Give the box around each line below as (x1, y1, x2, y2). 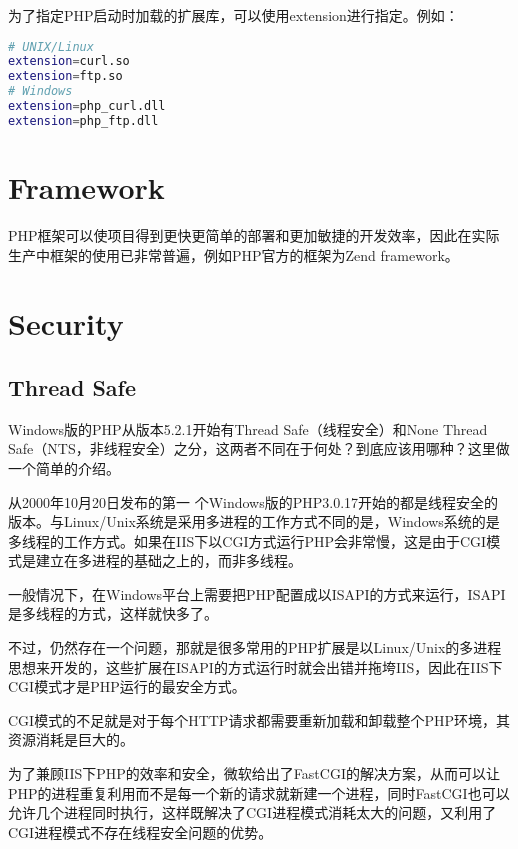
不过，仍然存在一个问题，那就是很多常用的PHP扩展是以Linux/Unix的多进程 (8, 637, 502, 658)
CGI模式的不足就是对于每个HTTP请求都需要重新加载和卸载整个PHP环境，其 (8, 709, 510, 730)
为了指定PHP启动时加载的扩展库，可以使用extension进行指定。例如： (8, 5, 459, 25)
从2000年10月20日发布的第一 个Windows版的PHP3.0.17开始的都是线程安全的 (8, 491, 499, 512)
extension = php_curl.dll (8, 99, 166, 114)
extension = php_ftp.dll (8, 113, 159, 128)
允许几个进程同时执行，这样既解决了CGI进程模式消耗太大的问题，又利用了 (8, 802, 497, 823)
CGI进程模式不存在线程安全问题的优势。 (8, 821, 273, 842)
